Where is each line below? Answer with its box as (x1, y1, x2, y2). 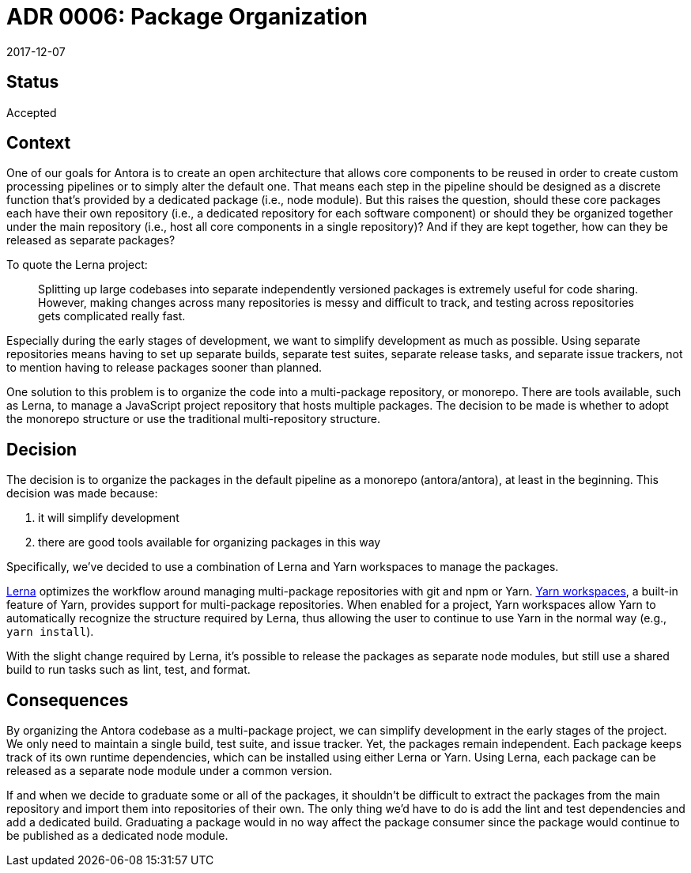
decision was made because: (6, 486, 158, 501)
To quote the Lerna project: (6, 258, 148, 272)
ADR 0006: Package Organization (6, 3, 368, 30)
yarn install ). (6, 625, 94, 639)
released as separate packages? (6, 233, 176, 248)
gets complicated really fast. (38, 309, 186, 323)
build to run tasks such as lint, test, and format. (6, 663, 251, 677)
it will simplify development (38, 511, 179, 525)
